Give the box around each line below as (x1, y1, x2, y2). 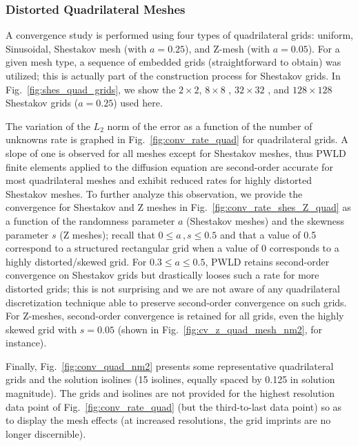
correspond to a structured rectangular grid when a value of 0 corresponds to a (6, 241, 339, 255)
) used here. (113, 95, 163, 110)
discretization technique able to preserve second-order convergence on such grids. (6, 295, 347, 309)
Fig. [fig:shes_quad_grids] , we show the (6, 82, 176, 96)
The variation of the (6, 118, 90, 133)
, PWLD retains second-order (205, 254, 330, 268)
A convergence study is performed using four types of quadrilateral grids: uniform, (6, 28, 353, 42)
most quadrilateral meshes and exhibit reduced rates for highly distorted (6, 173, 312, 187)
